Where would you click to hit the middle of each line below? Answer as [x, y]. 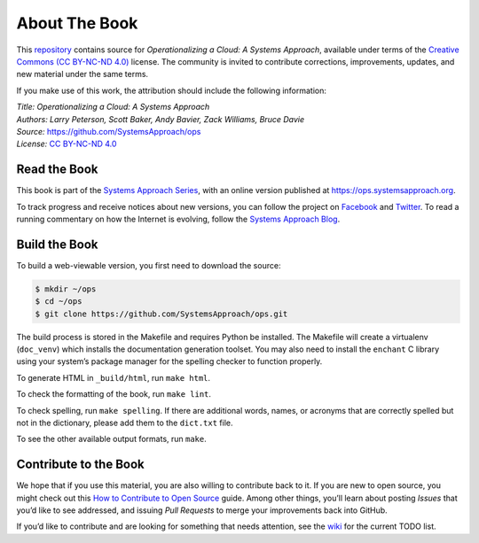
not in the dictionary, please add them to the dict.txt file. [125, 423]
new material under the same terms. [82, 74]
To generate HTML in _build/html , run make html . [114, 377]
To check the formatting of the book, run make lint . [114, 394]
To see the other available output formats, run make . [112, 439]
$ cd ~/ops [59, 302]
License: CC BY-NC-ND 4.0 [67, 144]
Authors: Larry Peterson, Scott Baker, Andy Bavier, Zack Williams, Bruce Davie [161, 119]
